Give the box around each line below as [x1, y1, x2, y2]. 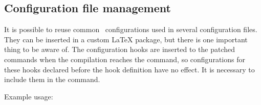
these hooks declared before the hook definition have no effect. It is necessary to [4, 64, 255, 74]
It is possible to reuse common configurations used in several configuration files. [4, 24, 257, 35]
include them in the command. [4, 74, 100, 85]
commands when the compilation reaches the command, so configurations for [4, 54, 245, 64]
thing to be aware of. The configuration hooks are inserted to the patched [4, 44, 235, 55]
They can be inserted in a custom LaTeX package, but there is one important [4, 34, 248, 44]
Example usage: [4, 91, 53, 101]
